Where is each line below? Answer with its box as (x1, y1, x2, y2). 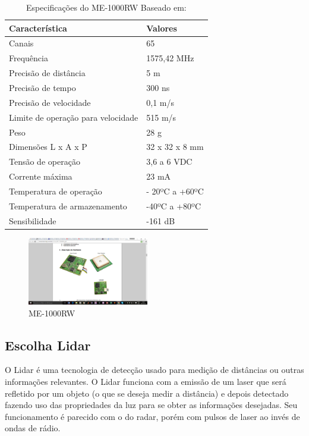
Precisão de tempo (9, 81, 76, 93)
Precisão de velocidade (9, 96, 91, 108)
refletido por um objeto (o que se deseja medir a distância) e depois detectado (5, 387, 289, 399)
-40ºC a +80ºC (146, 199, 201, 212)
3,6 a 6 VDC (146, 155, 193, 168)
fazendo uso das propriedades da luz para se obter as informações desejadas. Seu (5, 399, 298, 411)
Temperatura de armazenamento (9, 199, 127, 212)
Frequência (9, 52, 48, 64)
